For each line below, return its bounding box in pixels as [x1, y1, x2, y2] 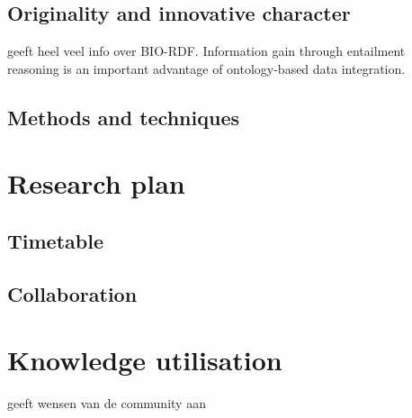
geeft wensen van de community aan [7, 394, 206, 413]
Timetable [7, 226, 103, 254]
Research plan [7, 165, 185, 202]
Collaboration [7, 279, 138, 307]
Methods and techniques [7, 103, 239, 131]
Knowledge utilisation [7, 341, 282, 378]
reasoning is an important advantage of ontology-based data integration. [7, 59, 406, 77]
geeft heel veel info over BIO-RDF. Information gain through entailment [7, 41, 406, 60]
